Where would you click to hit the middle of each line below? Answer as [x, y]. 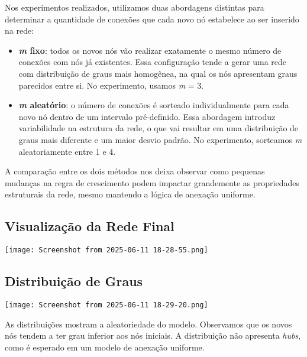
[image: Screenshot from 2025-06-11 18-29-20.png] [106, 305]
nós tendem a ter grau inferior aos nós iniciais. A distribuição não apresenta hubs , [153, 335]
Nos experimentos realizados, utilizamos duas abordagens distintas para [135, 7]
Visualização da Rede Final [90, 226]
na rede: [20, 30]
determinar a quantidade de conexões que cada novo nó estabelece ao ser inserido [152, 19]
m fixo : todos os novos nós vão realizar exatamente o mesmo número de [150, 50]
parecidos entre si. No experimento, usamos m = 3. [111, 85]
